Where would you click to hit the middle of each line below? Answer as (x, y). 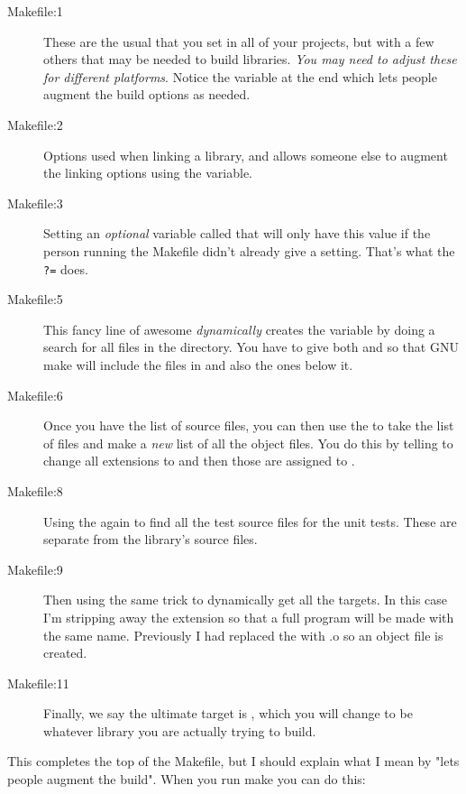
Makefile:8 (35, 490)
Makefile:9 (35, 569)
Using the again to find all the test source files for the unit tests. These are (250, 521)
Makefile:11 (38, 683)
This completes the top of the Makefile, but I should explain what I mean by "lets (233, 761)
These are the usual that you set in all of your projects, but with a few (239, 41)
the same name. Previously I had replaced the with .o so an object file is (243, 635)
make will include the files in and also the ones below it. (198, 364)
